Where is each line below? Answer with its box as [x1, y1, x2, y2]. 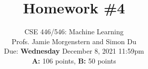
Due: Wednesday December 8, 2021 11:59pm [4, 46, 144, 56]
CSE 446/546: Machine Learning [24, 26, 124, 37]
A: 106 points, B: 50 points [32, 55, 116, 66]
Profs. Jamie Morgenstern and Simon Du [11, 36, 137, 46]
